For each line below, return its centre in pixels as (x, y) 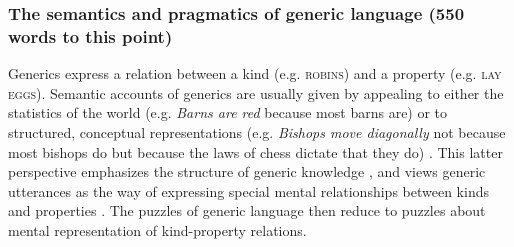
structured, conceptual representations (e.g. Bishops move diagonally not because (257, 131)
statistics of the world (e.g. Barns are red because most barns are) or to (228, 112)
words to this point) (90, 35)
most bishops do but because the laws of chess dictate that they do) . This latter (255, 151)
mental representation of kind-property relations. (157, 229)
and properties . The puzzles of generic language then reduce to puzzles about (247, 210)
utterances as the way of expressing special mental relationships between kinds (248, 190)
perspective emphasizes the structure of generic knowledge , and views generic (247, 171)
